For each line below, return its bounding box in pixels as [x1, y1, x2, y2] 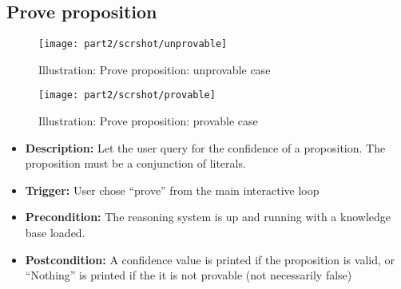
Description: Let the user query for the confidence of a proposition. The [25, 139, 386, 156]
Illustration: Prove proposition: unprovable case [38, 61, 271, 77]
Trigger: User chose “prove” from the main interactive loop [25, 181, 320, 198]
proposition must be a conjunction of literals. [25, 155, 246, 172]
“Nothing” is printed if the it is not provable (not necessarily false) [25, 267, 352, 283]
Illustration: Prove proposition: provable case [38, 113, 258, 129]
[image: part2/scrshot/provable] [38, 89, 216, 101]
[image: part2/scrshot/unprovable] [38, 38, 228, 50]
